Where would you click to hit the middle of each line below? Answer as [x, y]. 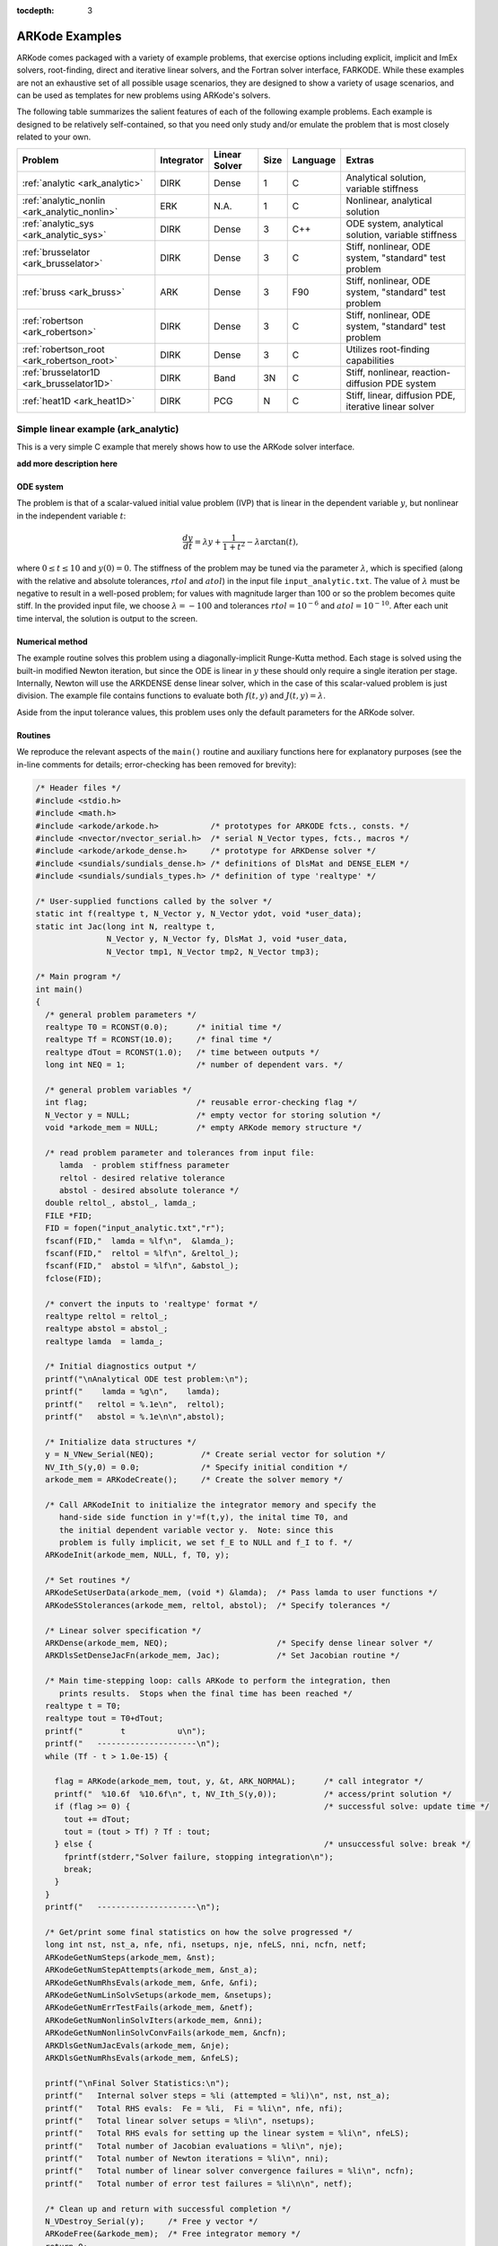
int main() [59, 989]
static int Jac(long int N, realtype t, [125, 926]
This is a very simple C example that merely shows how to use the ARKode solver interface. [186, 447]
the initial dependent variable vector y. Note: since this [196, 1530]
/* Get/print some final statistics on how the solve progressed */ [199, 1932]
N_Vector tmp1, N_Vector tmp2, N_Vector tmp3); [213, 951]
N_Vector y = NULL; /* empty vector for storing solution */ [213, 1115]
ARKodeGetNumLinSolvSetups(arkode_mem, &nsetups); [159, 1995]
